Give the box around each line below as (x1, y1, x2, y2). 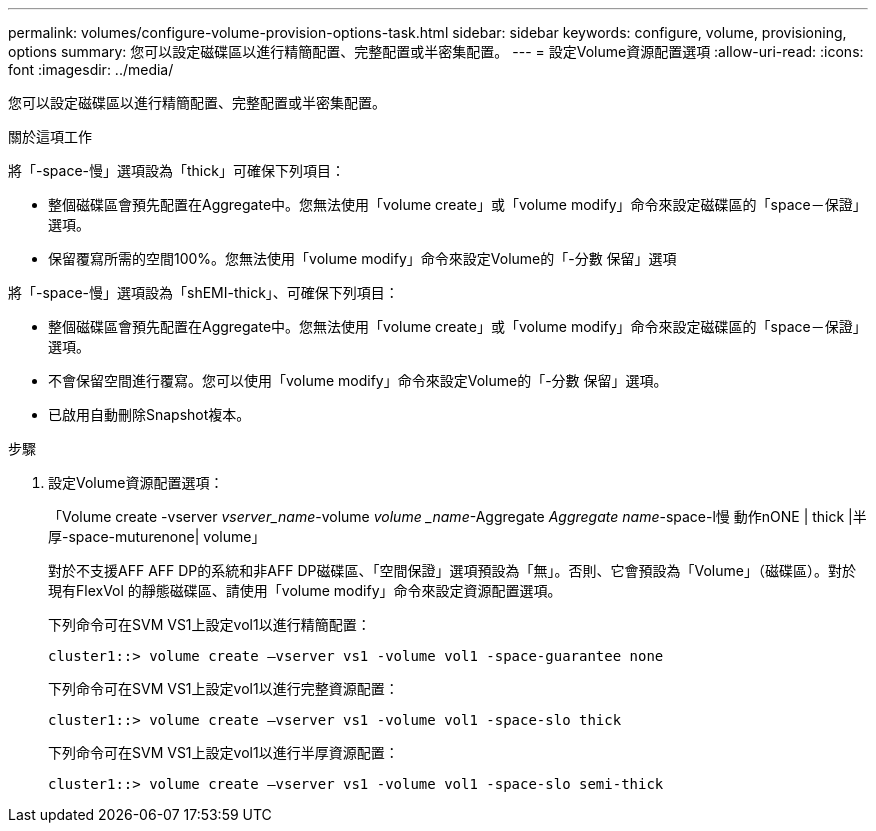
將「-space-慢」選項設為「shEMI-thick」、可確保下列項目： (8, 284, 399, 301)
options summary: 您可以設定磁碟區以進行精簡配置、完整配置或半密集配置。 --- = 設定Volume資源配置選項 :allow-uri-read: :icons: (8, 43, 864, 60)
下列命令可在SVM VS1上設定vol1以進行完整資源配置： (48, 680, 399, 697)
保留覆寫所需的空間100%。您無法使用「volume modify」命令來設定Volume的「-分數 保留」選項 (48, 250, 677, 267)
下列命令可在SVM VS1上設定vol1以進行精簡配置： (48, 616, 371, 633)
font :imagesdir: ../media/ (8, 61, 174, 78)
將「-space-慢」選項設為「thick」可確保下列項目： (8, 162, 345, 179)
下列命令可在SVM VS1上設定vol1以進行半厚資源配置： (48, 744, 399, 761)
